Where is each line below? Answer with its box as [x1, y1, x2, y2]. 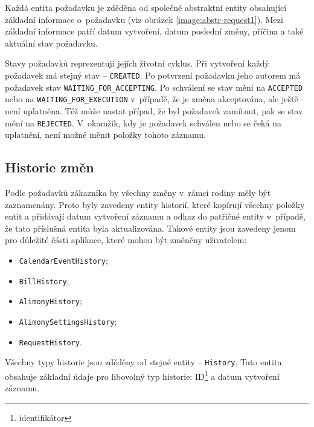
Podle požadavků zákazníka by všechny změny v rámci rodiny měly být [5, 186, 271, 198]
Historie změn [5, 158, 94, 177]
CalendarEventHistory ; [19, 253, 108, 266]
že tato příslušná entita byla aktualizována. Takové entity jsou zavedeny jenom [5, 221, 296, 234]
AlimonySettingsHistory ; [19, 315, 117, 327]
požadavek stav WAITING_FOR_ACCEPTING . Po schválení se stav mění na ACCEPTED [5, 80, 303, 93]
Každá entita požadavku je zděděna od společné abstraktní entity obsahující [5, 1, 287, 13]
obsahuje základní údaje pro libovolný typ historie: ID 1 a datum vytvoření [5, 368, 280, 382]
